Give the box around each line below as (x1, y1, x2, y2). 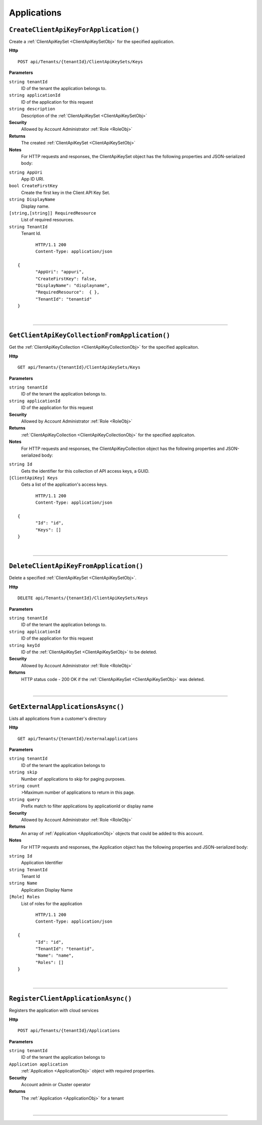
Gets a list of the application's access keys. (21, 482, 108, 487)
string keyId (9, 643, 40, 648)
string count (9, 783, 40, 788)
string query (9, 797, 40, 802)
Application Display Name (21, 887, 73, 893)
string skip (9, 769, 37, 775)
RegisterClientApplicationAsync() (9, 995, 132, 1003)
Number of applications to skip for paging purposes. (21, 776, 126, 782)
